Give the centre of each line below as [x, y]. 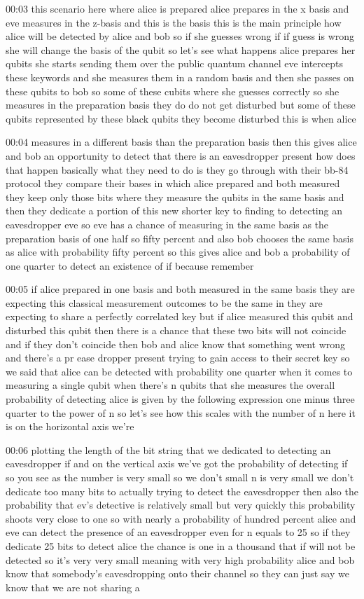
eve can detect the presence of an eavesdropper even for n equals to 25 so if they [178, 532]
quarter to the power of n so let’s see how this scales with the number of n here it [181, 412]
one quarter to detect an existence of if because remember [130, 265]
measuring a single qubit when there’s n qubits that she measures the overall [170, 385]
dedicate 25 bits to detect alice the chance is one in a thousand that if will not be [181, 545]
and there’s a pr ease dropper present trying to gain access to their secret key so [178, 358]
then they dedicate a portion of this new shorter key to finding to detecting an [174, 211]
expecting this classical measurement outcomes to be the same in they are [164, 302]
